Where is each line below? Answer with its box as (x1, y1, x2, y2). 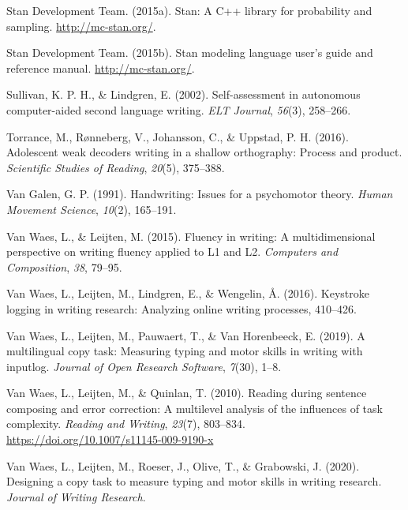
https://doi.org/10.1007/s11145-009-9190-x (6, 431, 214, 448)
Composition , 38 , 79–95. (6, 258, 122, 275)
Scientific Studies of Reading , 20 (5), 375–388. (6, 159, 225, 175)
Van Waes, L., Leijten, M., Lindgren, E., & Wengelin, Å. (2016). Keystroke (6, 285, 369, 302)
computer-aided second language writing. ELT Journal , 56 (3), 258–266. (6, 101, 351, 118)
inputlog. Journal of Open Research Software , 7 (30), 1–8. (6, 358, 282, 374)
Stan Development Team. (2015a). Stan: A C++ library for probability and (6, 2, 372, 18)
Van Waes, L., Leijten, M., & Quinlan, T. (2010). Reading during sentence (6, 384, 367, 401)
